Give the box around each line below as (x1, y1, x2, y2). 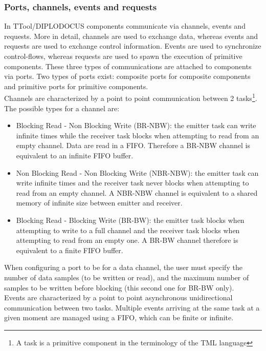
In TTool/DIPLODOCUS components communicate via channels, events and (4, 20, 246, 31)
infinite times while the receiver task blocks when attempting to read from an (16, 130, 259, 140)
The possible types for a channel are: (4, 102, 120, 113)
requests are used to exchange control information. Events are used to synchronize (4, 40, 261, 51)
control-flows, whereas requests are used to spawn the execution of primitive (4, 51, 242, 61)
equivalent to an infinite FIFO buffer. (16, 150, 134, 160)
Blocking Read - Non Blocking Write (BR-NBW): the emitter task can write (16, 120, 256, 131)
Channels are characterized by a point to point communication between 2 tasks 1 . (4, 91, 257, 104)
